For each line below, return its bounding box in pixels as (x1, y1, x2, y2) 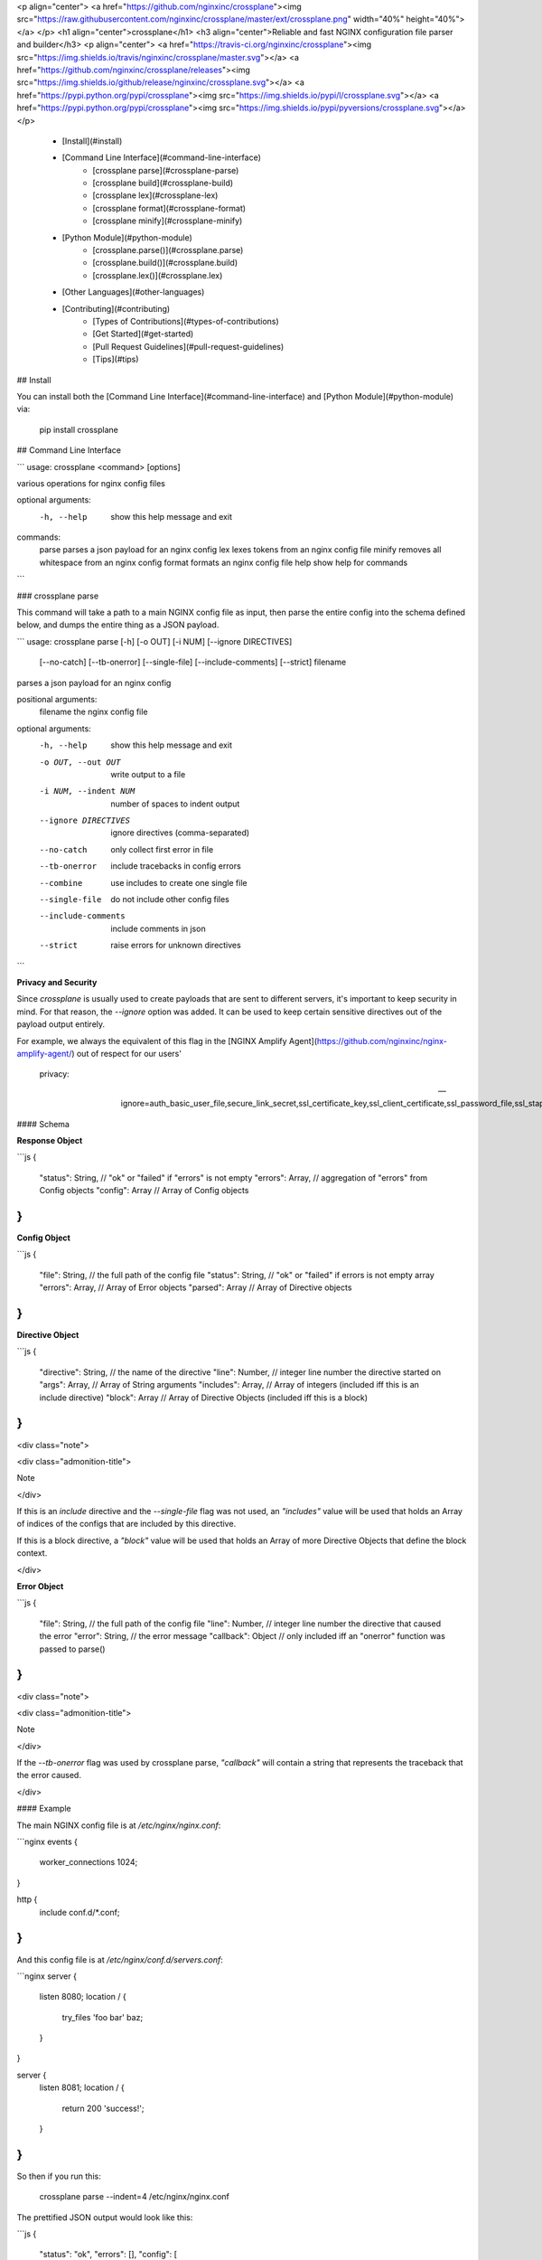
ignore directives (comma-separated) (110, 827, 250, 838)
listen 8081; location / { (39, 2082, 126, 2093)
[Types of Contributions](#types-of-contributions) (92, 315, 279, 326)
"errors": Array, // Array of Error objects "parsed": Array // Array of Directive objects (39, 1282, 352, 1293)
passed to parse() (39, 1643, 106, 1654)
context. (16, 1548, 48, 1558)
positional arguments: (16, 693, 98, 704)
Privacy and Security (16, 977, 98, 987)
